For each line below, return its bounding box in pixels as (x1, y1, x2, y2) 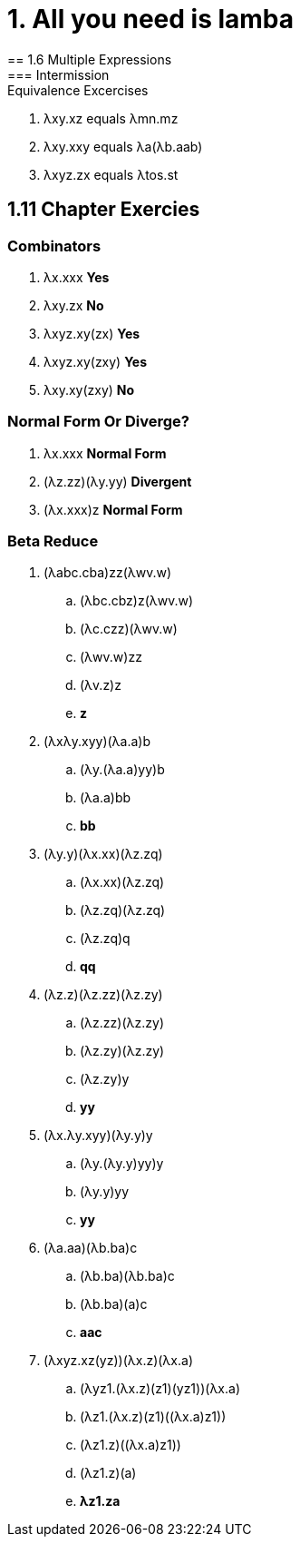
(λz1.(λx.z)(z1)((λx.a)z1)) (80, 1409, 227, 1425)
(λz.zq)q (80, 930, 131, 947)
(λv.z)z (80, 677, 121, 693)
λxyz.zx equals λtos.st (44, 166, 179, 182)
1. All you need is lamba (7, 4, 295, 34)
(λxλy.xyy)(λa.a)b (44, 733, 151, 750)
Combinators (7, 236, 102, 255)
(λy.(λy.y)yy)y (80, 1156, 164, 1172)
